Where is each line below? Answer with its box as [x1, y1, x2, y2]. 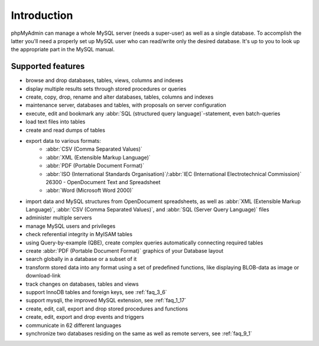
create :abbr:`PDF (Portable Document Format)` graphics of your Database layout [25, 247, 224, 254]
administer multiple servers [25, 214, 92, 221]
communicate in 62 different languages [25, 322, 122, 329]
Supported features [11, 61, 85, 71]
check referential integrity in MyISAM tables [25, 231, 133, 238]
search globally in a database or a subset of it [25, 256, 137, 263]
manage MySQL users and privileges [25, 222, 116, 230]
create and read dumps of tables [25, 126, 106, 133]
